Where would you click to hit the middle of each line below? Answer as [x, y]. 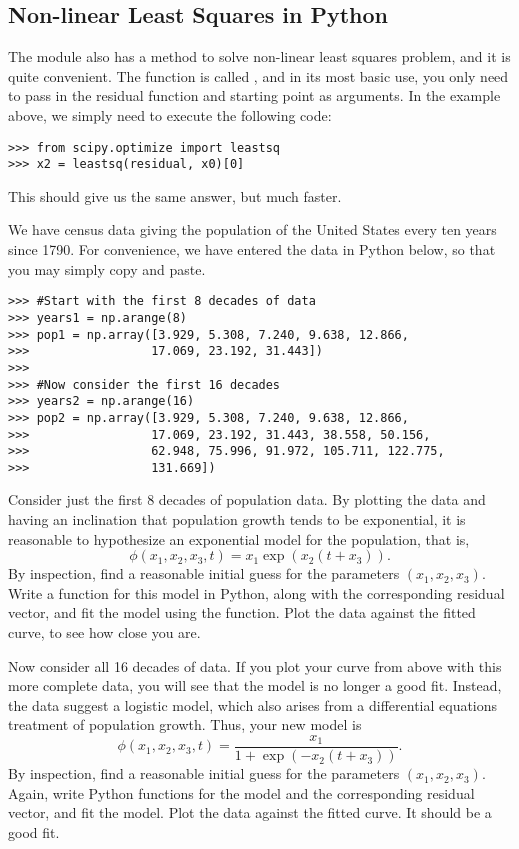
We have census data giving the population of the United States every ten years [252, 229]
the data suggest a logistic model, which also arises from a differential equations [253, 704]
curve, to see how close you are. [104, 632]
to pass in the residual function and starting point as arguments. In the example [254, 95]
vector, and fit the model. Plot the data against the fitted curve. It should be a [250, 812]
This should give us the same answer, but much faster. [175, 195]
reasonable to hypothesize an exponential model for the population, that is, [239, 538]
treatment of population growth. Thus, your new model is [185, 724]
